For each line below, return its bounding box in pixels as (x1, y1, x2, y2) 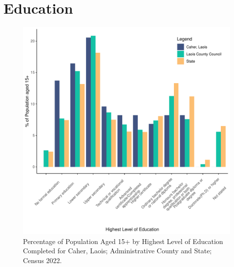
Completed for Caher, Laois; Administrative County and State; (23, 245, 212, 256)
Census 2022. (23, 255, 62, 265)
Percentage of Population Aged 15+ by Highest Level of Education (23, 236, 223, 246)
